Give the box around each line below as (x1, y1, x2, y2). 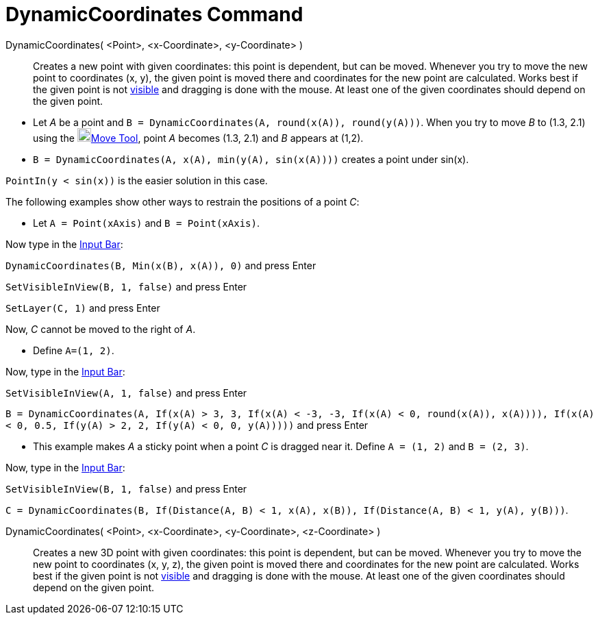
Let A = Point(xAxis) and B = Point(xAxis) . (33, 216, 260, 229)
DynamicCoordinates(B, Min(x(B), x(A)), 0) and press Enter (5, 259, 316, 271)
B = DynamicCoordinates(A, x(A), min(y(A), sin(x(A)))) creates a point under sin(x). (33, 153, 469, 165)
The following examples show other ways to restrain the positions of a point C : (5, 195, 360, 208)
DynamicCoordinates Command (5, 3, 303, 26)
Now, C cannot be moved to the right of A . (5, 323, 196, 335)
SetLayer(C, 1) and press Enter (5, 301, 160, 314)
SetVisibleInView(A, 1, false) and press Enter (5, 386, 247, 399)
